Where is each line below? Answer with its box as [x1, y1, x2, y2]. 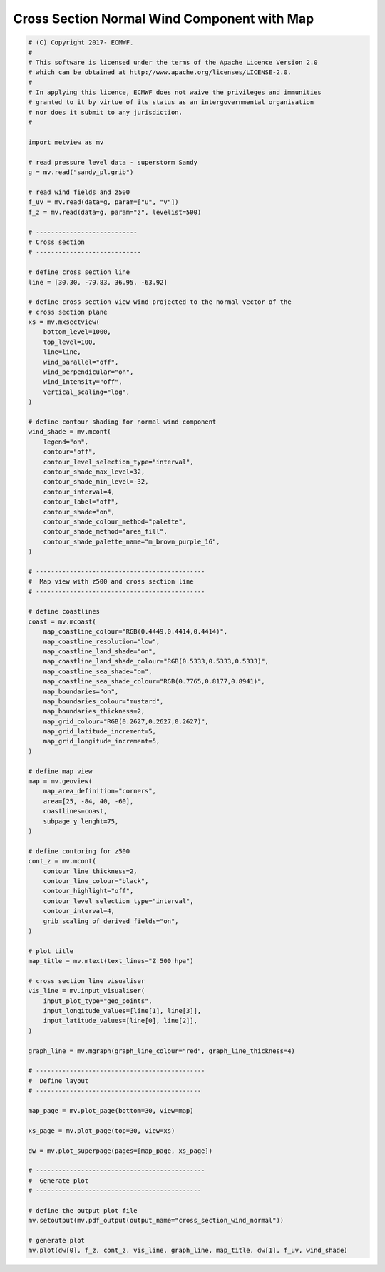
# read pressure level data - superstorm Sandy [28, 158, 197, 166]
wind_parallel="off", [43, 357, 119, 366]
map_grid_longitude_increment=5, [43, 737, 160, 746]
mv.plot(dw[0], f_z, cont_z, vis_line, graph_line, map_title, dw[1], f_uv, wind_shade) [28, 1246, 349, 1255]
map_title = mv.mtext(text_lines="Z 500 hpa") [28, 957, 194, 965]
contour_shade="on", [43, 507, 115, 516]
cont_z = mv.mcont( [28, 857, 96, 865]
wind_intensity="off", [43, 378, 123, 386]
